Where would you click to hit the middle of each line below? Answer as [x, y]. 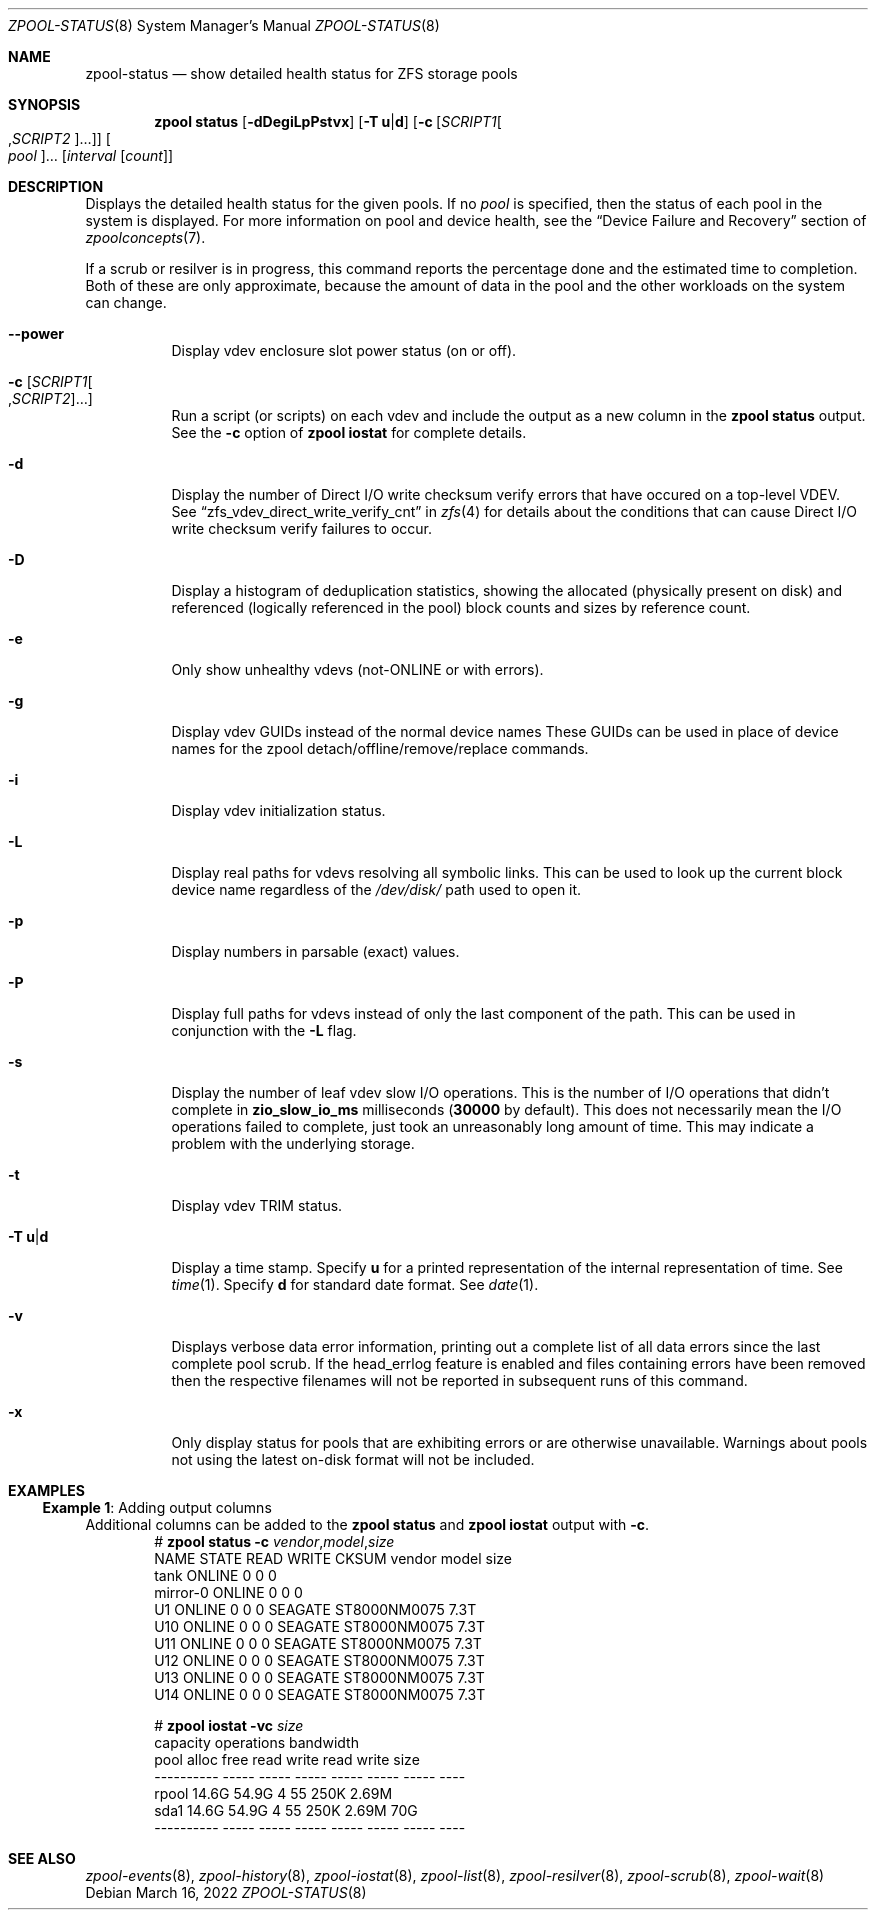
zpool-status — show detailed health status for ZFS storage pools [301, 73]
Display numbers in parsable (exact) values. [315, 951]
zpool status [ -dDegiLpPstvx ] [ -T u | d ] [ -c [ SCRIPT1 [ [328, 121]
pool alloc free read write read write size [287, 1759]
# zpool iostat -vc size [229, 1725]
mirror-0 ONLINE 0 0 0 [228, 1592]
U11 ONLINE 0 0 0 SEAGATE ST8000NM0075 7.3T [318, 1643]
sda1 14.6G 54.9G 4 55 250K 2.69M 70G [286, 1810]
